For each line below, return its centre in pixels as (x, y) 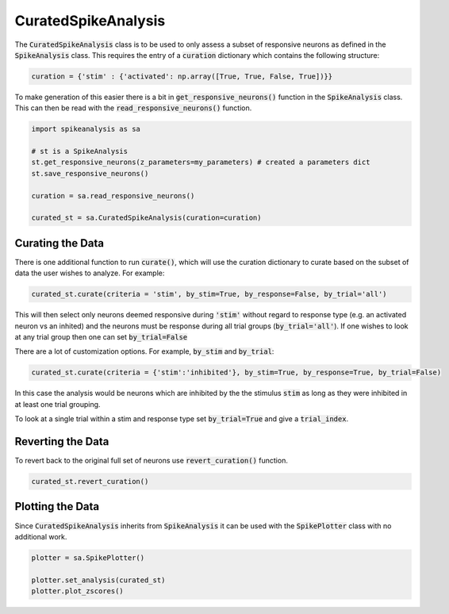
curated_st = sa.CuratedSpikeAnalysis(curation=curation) (146, 218)
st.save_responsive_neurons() (90, 173)
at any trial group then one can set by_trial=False (101, 337)
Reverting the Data (62, 441)
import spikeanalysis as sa (86, 129)
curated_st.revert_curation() (90, 482)
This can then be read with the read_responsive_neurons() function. (133, 108)
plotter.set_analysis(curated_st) (98, 580)
